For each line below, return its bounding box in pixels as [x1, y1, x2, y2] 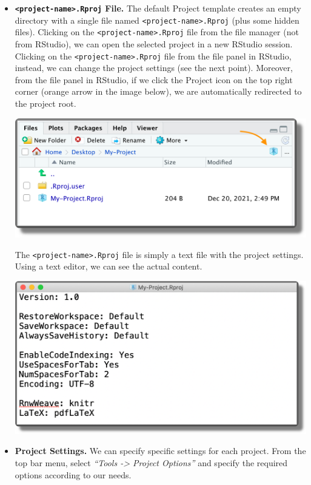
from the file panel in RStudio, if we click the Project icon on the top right [15, 73, 293, 86]
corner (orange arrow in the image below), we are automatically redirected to [15, 85, 302, 98]
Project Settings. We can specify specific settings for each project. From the [15, 444, 306, 457]
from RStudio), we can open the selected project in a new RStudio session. [15, 37, 293, 50]
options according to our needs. [15, 468, 132, 481]
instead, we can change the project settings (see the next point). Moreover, [15, 61, 293, 74]
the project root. [15, 97, 76, 109]
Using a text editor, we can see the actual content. [15, 260, 202, 273]
